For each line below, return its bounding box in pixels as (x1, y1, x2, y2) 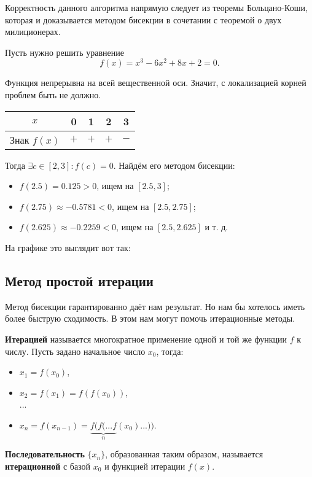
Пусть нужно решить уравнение (5, 45, 125, 58)
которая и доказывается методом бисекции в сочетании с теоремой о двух (5, 13, 282, 26)
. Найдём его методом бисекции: (113, 158, 235, 171)
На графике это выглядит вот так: (5, 241, 131, 254)
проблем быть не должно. (5, 88, 101, 101)
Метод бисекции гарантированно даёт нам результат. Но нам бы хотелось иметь (5, 300, 305, 312)
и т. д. (205, 220, 228, 233)
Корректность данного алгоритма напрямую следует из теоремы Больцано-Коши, (5, 1, 308, 14)
